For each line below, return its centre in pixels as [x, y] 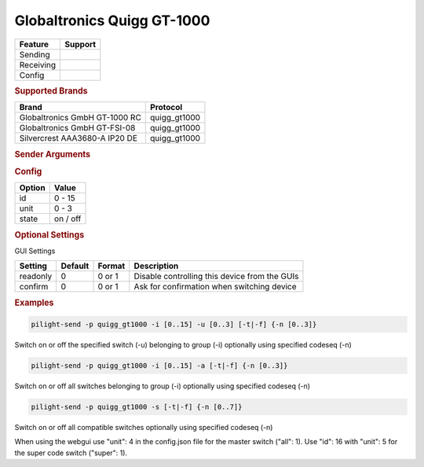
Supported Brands [51, 90]
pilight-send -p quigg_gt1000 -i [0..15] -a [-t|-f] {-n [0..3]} [159, 366]
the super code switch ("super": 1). [71, 453]
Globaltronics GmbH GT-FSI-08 [77, 128]
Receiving [38, 64]
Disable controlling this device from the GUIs [216, 277]
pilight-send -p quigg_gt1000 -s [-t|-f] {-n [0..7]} [137, 406]
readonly [36, 277]
